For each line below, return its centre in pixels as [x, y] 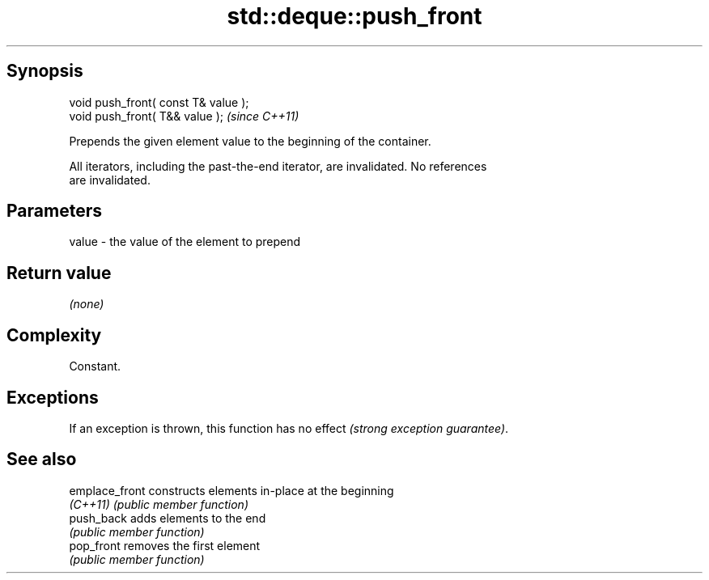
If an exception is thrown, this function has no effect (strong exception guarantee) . [289, 428]
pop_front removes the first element [165, 545]
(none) [87, 304]
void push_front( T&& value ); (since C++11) [184, 116]
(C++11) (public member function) [159, 504]
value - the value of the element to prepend [185, 242]
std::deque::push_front [354, 16]
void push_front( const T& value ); [159, 102]
